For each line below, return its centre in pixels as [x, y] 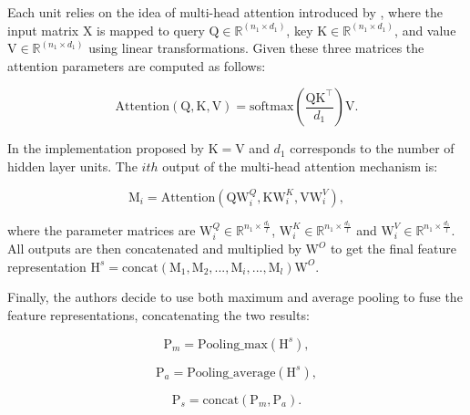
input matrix [43, 30]
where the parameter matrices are [102, 229]
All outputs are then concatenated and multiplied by [154, 249]
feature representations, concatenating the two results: [158, 315]
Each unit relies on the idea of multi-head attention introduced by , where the [225, 12]
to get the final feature [393, 249]
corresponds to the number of [372, 148]
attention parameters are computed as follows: [137, 65]
